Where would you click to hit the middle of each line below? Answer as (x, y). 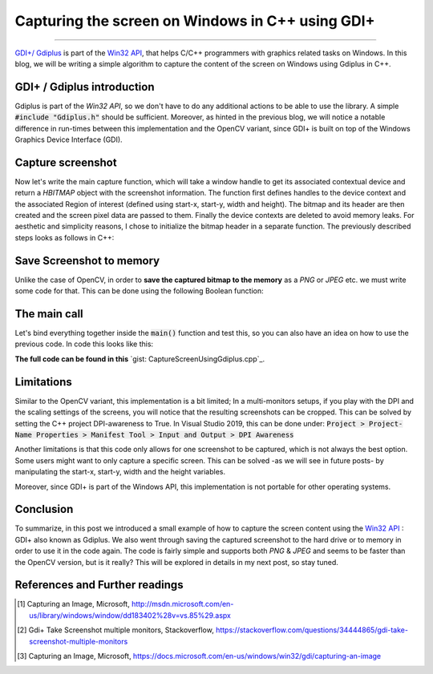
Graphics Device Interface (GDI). (69, 139)
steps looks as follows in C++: (65, 237)
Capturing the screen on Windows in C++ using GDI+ (195, 21)
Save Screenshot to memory (87, 260)
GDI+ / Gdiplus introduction (85, 87)
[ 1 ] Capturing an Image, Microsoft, (73, 604)
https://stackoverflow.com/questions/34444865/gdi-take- (312, 630)
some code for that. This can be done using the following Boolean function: (139, 291)
